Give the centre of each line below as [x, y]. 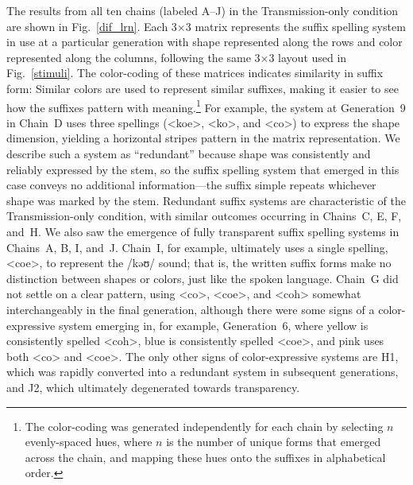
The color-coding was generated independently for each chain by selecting [204, 426]
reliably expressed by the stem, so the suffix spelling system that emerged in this [203, 169]
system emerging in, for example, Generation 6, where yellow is [213, 325]
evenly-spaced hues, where [89, 442]
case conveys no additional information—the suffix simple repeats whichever [191, 185]
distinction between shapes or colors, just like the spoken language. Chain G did [203, 278]
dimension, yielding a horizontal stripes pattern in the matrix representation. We [203, 138]
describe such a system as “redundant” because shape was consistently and [189, 153]
